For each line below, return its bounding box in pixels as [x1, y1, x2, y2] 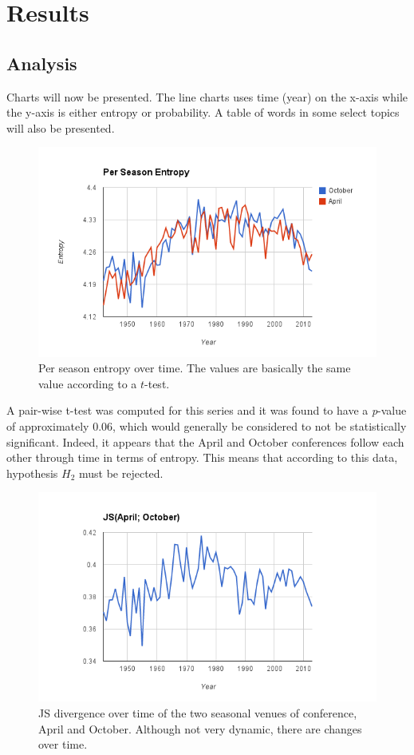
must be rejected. [78, 464, 164, 481]
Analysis [6, 50, 77, 75]
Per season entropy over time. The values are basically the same [38, 360, 351, 376]
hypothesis [6, 464, 58, 481]
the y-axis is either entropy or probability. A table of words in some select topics [6, 104, 400, 121]
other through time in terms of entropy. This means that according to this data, [6, 449, 398, 466]
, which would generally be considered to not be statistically [112, 417, 407, 434]
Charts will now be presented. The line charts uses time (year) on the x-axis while [6, 88, 408, 105]
